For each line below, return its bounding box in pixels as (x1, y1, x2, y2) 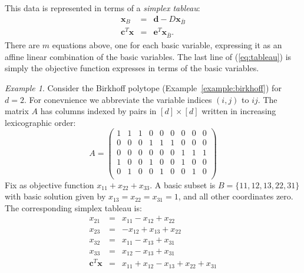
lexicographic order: (5, 116, 76, 128)
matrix (5, 105, 29, 117)
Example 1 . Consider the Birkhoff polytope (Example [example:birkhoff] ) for (5, 82, 282, 94)
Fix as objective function (5, 178, 94, 191)
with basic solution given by (5, 190, 106, 202)
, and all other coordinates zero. (178, 190, 293, 202)
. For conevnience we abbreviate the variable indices (24, 93, 212, 105)
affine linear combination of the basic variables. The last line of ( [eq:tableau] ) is (5, 50, 292, 62)
